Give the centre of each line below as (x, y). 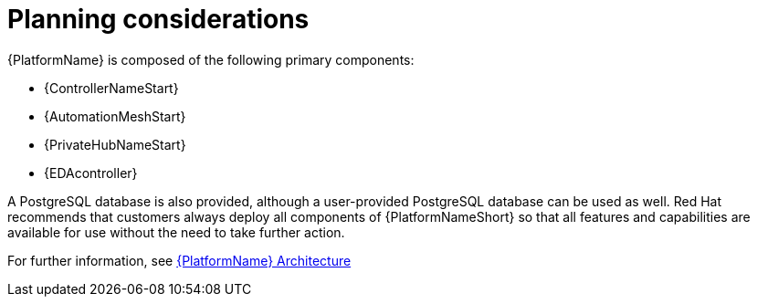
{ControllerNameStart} (111, 88)
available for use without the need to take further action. (176, 232)
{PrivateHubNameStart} (115, 144)
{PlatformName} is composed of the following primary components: (211, 59)
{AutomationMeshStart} (115, 116)
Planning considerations (158, 19)
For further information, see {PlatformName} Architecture (179, 260)
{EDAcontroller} (91, 173)
